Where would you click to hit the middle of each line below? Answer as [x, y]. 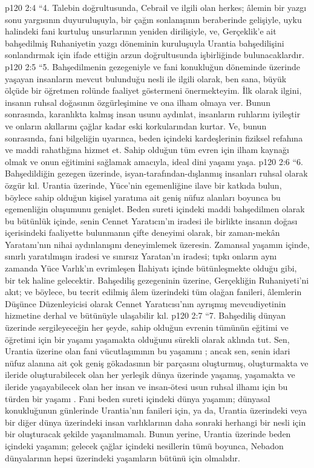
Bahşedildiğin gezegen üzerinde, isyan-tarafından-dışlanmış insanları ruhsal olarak [156, 173]
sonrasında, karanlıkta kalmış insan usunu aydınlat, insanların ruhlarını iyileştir [153, 114]
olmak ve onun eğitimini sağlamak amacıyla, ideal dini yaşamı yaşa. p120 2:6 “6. [154, 161]
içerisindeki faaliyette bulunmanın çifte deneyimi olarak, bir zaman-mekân [142, 232]
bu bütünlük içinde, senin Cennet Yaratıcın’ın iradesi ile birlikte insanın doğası [151, 220]
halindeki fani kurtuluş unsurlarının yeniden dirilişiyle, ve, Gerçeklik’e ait [141, 31]
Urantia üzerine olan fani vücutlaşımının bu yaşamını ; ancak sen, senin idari [148, 351]
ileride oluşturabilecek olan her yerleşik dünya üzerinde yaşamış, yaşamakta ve [150, 375]
